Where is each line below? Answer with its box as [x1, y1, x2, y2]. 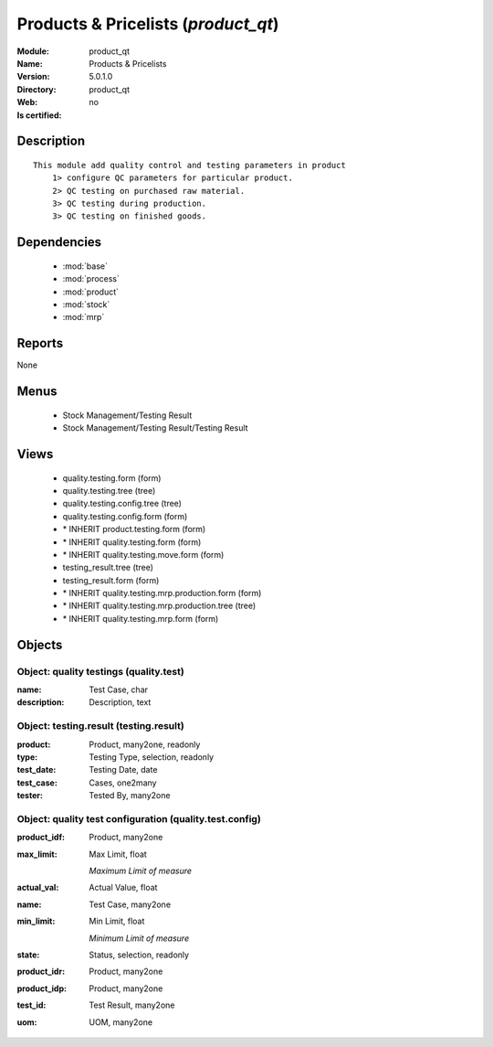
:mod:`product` [62, 286, 119, 297]
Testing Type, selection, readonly [89, 751, 215, 763]
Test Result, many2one [89, 999, 175, 1010]
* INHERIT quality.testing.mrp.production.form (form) [62, 588, 262, 599]
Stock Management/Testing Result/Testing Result [62, 422, 248, 433]
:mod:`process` [62, 273, 121, 284]
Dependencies [16, 234, 102, 251]
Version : [16, 71, 50, 82]
